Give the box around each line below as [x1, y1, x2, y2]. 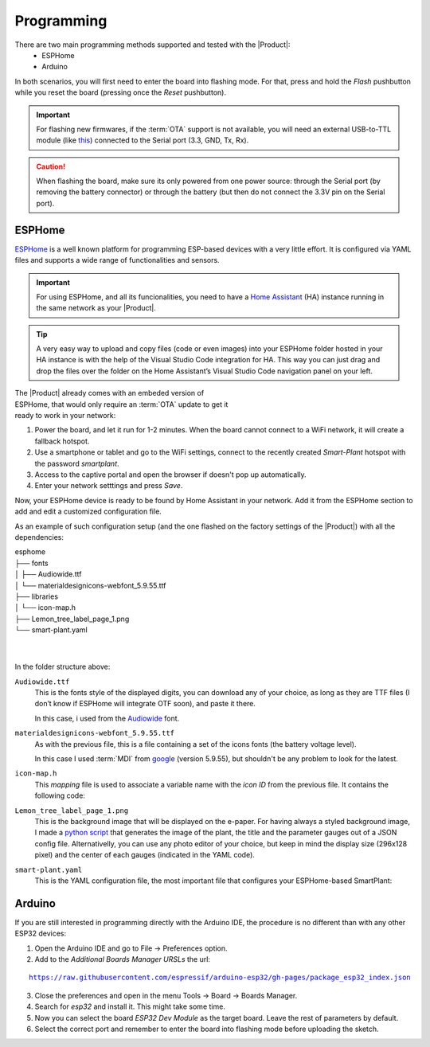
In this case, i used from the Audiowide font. [34, 713, 180, 723]
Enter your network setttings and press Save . [34, 481, 183, 490]
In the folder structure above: [14, 662, 111, 672]
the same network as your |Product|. [36, 303, 157, 313]
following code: [34, 791, 85, 800]
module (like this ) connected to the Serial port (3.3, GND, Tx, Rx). [36, 135, 249, 145]
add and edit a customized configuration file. [14, 506, 162, 517]
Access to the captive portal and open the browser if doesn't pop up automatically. [34, 470, 307, 479]
